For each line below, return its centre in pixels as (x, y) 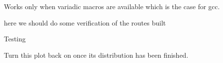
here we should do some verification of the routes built (85, 22)
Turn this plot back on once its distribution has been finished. (96, 55)
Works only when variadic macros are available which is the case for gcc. (112, 6)
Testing (15, 39)
